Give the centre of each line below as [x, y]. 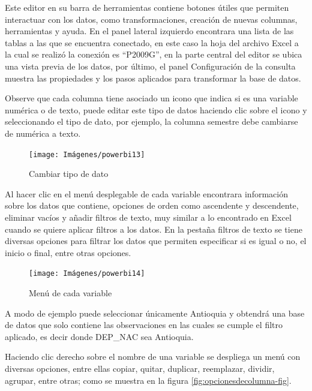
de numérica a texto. [43, 133]
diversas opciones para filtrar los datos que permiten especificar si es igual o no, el [156, 241]
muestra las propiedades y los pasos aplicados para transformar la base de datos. [153, 78]
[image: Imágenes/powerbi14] [87, 274]
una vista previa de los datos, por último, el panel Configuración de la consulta [150, 66]
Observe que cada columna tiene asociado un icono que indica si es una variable [151, 98]
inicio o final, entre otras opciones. [68, 252]
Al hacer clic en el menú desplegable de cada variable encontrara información [146, 193]
